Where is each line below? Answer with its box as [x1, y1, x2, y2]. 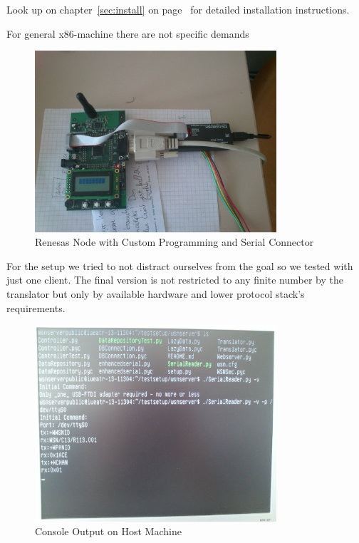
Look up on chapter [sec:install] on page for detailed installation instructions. [6, 2, 350, 16]
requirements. [6, 300, 66, 315]
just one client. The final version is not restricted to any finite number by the [6, 272, 343, 287]
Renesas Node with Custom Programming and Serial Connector [35, 234, 314, 249]
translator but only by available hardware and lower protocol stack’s [6, 286, 305, 301]
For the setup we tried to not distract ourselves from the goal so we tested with [6, 258, 353, 273]
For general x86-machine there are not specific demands [6, 26, 249, 41]
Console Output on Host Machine [35, 524, 182, 539]
